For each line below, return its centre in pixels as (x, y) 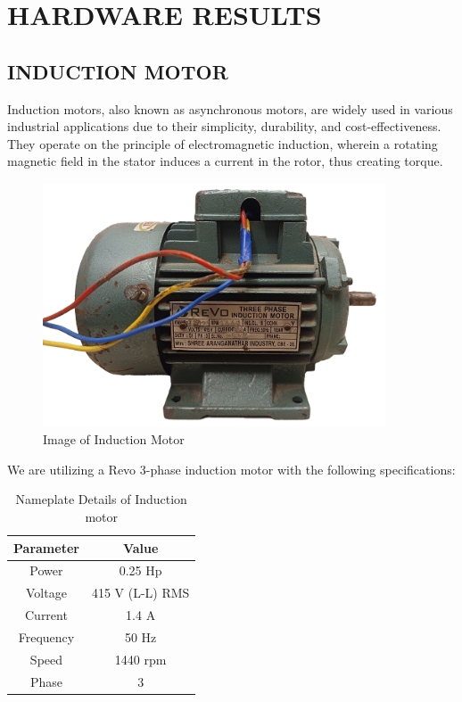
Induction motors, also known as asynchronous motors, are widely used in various (230, 108)
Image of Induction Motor (114, 439)
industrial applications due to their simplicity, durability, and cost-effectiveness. (224, 126)
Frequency (46, 637)
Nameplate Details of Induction (101, 499)
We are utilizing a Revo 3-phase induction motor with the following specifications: (231, 469)
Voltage (46, 593)
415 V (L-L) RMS (140, 593)
